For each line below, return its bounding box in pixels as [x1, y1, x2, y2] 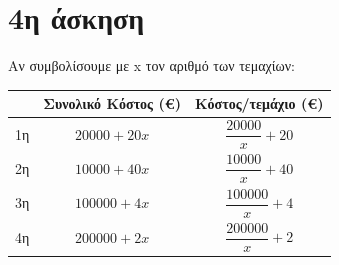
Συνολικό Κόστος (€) [43, 93, 181, 114]
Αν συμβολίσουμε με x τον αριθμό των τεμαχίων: [8, 55, 295, 76]
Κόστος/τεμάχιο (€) [194, 93, 324, 114]
